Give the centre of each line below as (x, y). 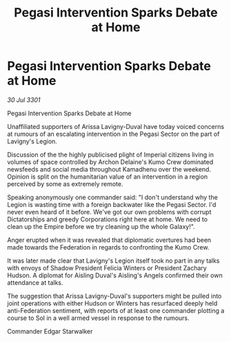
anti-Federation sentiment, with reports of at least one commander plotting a (116, 310)
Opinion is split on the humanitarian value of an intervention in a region (108, 177)
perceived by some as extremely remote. (65, 183)
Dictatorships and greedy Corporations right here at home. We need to (108, 219)
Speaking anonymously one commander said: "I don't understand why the (113, 197)
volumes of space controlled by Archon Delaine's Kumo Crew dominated (110, 162)
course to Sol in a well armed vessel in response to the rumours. (98, 318)
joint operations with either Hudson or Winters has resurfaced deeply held (112, 303)
